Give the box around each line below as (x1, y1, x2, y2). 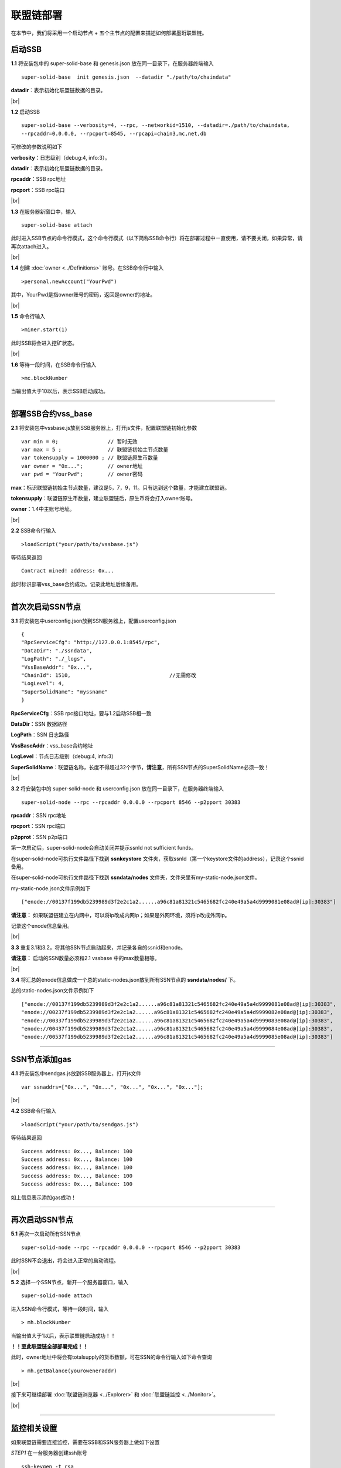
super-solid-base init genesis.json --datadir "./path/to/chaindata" (21, 73, 231, 80)
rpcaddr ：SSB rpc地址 (11, 176, 66, 183)
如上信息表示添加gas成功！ (11, 1194, 76, 1201)
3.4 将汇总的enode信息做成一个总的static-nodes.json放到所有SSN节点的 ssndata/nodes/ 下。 (11, 976, 239, 983)
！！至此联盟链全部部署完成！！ (11, 1342, 88, 1350)
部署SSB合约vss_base (11, 409, 93, 419)
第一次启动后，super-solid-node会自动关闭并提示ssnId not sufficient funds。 (11, 844, 196, 851)
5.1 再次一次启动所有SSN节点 (11, 1230, 81, 1237)
